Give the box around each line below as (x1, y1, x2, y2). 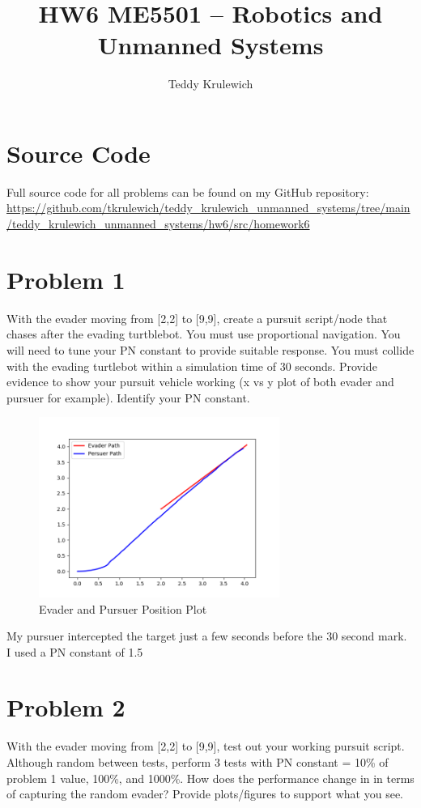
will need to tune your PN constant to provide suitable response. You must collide (6, 341, 415, 358)
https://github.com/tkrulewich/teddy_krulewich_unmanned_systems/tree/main (6, 199, 410, 216)
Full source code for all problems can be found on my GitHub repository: (6, 183, 369, 200)
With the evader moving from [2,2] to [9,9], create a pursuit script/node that (6, 309, 388, 326)
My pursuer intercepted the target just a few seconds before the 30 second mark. (6, 627, 407, 644)
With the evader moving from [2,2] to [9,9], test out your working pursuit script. (6, 738, 405, 755)
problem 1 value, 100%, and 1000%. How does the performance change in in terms (6, 769, 415, 786)
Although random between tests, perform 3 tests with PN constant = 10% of (6, 754, 389, 770)
